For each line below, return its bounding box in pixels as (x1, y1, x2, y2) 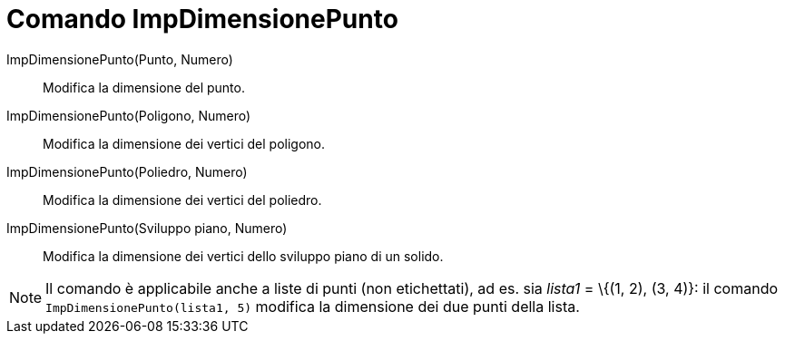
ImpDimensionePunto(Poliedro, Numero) (6, 163, 248, 180)
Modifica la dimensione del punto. (43, 79, 245, 95)
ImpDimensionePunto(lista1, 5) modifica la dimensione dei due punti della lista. (45, 297, 580, 316)
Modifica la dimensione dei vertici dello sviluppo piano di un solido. (43, 248, 444, 264)
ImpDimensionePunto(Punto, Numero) (6, 51, 233, 67)
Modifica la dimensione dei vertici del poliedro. (43, 191, 322, 208)
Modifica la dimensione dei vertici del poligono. (43, 135, 326, 151)
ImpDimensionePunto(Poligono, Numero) (6, 107, 251, 123)
